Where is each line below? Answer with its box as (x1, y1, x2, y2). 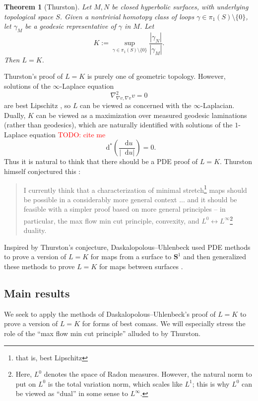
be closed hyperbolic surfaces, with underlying (112, 1, 249, 11)
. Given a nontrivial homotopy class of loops (60, 11, 194, 21)
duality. (23, 225, 47, 235)
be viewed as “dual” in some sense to (15, 388, 128, 399)
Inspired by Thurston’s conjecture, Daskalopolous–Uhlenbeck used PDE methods (4, 241, 251, 252)
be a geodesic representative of (25, 21, 116, 31)
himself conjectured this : (4, 166, 81, 176)
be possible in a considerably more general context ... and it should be (23, 194, 237, 204)
